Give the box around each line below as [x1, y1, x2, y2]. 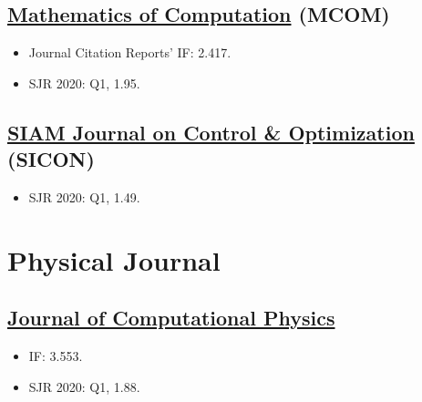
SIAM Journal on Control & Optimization [7, 118, 415, 146]
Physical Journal [7, 241, 221, 278]
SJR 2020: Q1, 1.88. [28, 376, 140, 396]
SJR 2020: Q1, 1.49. [28, 187, 140, 206]
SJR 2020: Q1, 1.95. [28, 73, 140, 92]
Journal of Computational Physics [7, 304, 335, 332]
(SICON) [7, 145, 95, 173]
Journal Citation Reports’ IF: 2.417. [28, 43, 232, 62]
